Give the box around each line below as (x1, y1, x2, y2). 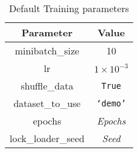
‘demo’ (96, 98, 127, 108)
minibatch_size (14, 44, 80, 57)
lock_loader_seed (10, 131, 85, 145)
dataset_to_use (13, 96, 81, 110)
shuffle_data (20, 79, 74, 93)
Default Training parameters (9, 1, 130, 15)
